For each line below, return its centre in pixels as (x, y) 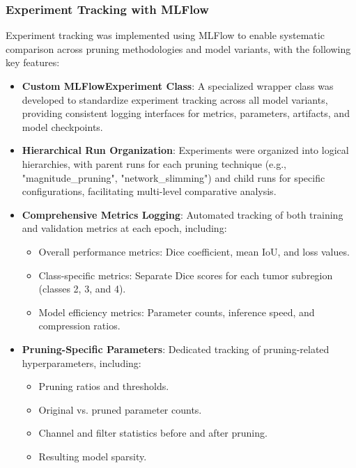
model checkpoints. (62, 126)
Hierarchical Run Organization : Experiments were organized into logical (185, 150)
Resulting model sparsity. (93, 456)
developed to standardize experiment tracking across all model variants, (175, 99)
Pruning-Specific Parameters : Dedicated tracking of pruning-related (176, 349)
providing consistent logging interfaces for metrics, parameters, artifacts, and (186, 113)
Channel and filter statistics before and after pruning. (153, 433)
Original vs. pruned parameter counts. (120, 409)
